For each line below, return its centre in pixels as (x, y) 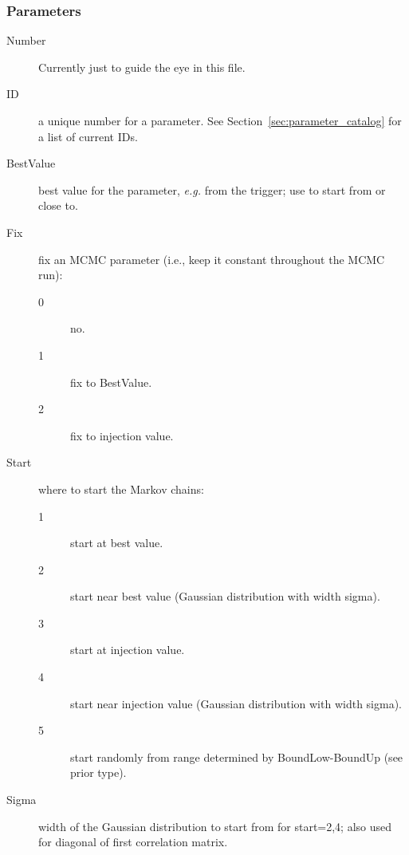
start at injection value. (128, 650)
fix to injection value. (122, 435)
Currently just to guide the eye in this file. (142, 67)
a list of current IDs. (88, 136)
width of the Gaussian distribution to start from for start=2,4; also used (215, 826)
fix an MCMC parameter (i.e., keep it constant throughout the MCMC (212, 259)
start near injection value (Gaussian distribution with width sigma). (236, 703)
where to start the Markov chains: (121, 489)
